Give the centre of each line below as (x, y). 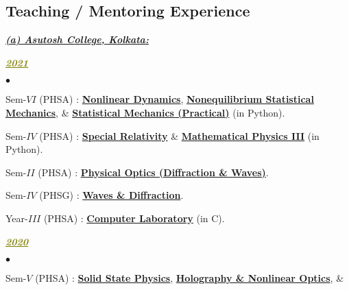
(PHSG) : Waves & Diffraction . (111, 195)
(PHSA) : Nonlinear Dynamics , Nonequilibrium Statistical (177, 99)
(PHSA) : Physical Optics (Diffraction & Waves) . (153, 172)
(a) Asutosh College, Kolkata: (77, 39)
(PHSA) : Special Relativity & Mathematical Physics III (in (179, 135)
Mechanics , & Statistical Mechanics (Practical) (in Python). (145, 112)
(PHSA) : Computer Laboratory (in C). (134, 218)
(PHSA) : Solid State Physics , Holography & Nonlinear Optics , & (190, 278)
